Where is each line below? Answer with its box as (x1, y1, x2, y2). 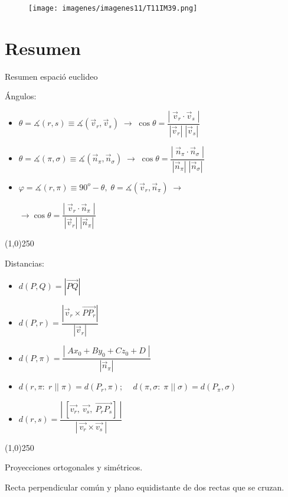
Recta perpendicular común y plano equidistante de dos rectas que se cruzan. (5, 480, 284, 493)
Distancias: (5, 256, 44, 269)
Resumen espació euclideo (5, 70, 98, 82)
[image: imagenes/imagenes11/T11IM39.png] (28, 4, 198, 12)
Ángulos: (5, 90, 37, 102)
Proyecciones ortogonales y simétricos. (5, 461, 143, 473)
